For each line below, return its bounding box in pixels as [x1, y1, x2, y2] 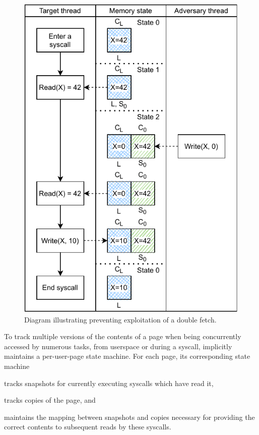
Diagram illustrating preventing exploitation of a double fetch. [24, 314, 217, 324]
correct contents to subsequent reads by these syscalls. [4, 421, 171, 432]
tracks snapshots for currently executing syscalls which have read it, [4, 377, 214, 388]
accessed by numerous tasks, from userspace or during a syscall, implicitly [4, 341, 232, 351]
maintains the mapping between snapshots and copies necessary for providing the [4, 411, 255, 422]
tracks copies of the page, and [4, 395, 96, 405]
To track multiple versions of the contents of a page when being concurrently [4, 331, 241, 342]
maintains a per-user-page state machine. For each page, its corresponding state [4, 351, 250, 361]
